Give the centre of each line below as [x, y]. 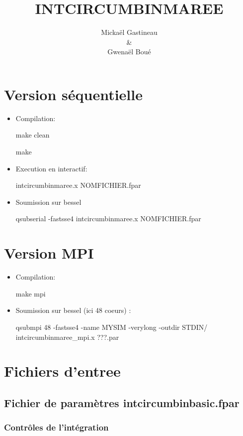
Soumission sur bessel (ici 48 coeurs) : [73, 310]
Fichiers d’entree [62, 371]
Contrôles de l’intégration [56, 427]
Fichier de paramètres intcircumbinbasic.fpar [122, 402]
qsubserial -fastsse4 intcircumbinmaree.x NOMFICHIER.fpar [108, 218]
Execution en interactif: [51, 168]
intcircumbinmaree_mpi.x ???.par [67, 337]
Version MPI [49, 253]
